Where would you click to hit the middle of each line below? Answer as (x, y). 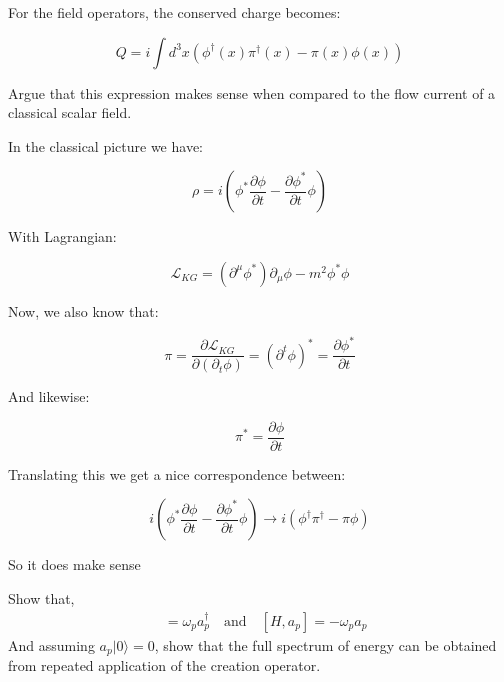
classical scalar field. (70, 112)
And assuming (51, 644)
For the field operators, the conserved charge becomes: (174, 12)
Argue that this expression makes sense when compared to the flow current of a (252, 92)
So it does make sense (74, 564)
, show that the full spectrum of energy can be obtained (325, 644)
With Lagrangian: (62, 236)
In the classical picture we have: (105, 145)
